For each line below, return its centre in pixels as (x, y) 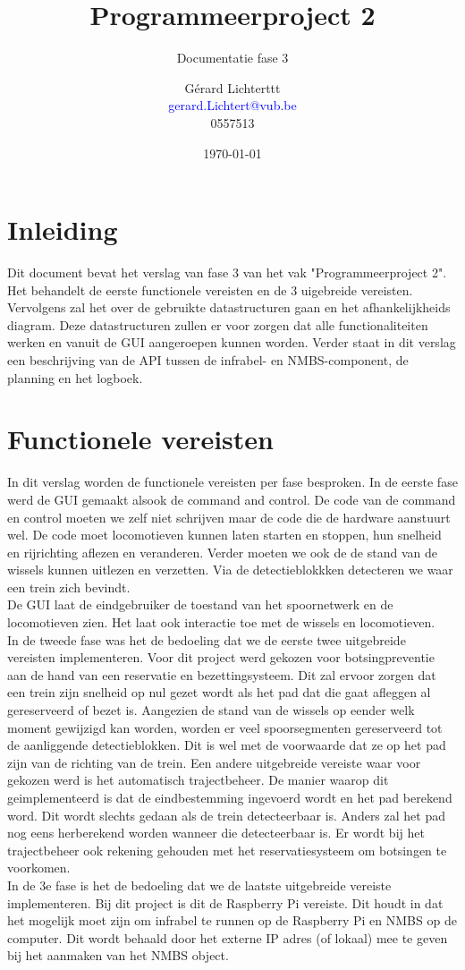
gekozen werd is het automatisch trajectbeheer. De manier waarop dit (198, 780)
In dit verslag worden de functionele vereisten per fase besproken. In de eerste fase (232, 482)
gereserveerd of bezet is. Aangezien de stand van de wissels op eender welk (211, 710)
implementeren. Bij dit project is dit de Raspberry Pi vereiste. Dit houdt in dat (225, 902)
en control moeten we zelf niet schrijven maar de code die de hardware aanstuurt (229, 517)
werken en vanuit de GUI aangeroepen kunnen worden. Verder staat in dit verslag (232, 342)
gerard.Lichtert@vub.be (232, 105)
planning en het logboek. (75, 377)
